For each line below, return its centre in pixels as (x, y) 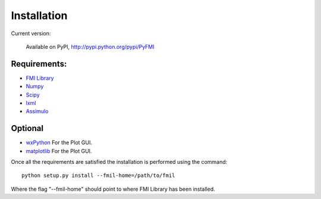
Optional (27, 128)
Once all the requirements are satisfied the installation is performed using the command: (119, 162)
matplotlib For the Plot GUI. (59, 151)
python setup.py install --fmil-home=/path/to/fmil (98, 175)
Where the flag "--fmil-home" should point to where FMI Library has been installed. (113, 189)
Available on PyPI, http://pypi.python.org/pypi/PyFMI (90, 46)
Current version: (31, 33)
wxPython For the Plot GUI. (59, 142)
